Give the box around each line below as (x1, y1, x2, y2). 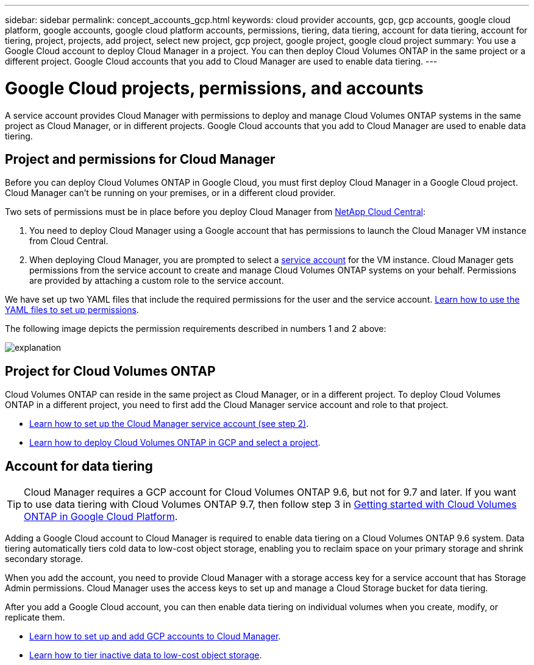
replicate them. (5, 612, 65, 623)
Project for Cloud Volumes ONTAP (5, 363, 216, 379)
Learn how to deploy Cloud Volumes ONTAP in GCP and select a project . (29, 437, 321, 448)
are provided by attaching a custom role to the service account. (29, 275, 284, 286)
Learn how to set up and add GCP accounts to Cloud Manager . (29, 631, 281, 642)
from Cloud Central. (29, 236, 109, 247)
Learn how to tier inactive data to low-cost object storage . (29, 650, 262, 661)
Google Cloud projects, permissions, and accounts (5, 77, 424, 99)
